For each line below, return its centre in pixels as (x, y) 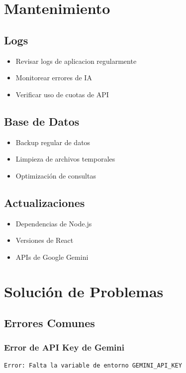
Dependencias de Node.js (54, 223)
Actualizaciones (45, 202)
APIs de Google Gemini (52, 257)
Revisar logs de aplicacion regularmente (76, 61)
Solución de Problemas (84, 291)
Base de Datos (42, 121)
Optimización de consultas (56, 175)
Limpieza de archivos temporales (65, 159)
